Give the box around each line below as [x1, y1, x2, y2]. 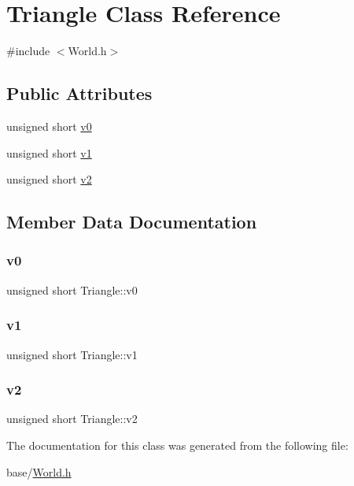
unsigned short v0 [6, 117, 92, 134]
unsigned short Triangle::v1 [6, 346, 138, 362]
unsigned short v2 [6, 171, 92, 187]
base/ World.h [6, 463, 72, 480]
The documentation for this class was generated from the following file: [6, 436, 348, 453]
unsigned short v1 [6, 144, 92, 161]
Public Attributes [6, 81, 153, 106]
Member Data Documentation [6, 210, 257, 234]
